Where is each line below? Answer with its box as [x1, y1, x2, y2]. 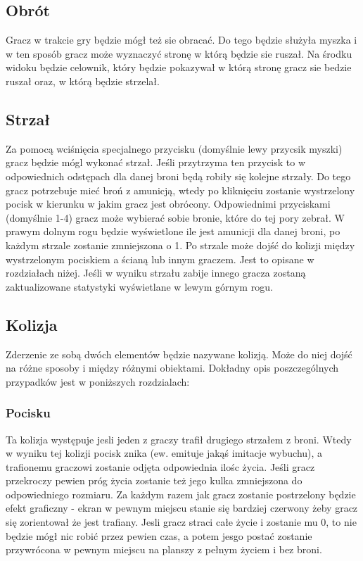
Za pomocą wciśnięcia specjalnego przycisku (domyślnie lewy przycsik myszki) [6, 141, 343, 156]
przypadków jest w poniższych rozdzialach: [6, 374, 190, 389]
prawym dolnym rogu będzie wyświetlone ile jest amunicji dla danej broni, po [6, 224, 340, 239]
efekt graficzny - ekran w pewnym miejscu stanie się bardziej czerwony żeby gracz [6, 500, 358, 515]
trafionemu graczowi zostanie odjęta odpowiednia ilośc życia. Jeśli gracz [6, 459, 315, 474]
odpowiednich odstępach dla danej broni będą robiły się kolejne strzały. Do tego [6, 168, 351, 183]
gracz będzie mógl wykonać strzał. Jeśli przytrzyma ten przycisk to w [6, 155, 306, 170]
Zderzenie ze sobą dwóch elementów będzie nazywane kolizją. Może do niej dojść [6, 346, 352, 361]
